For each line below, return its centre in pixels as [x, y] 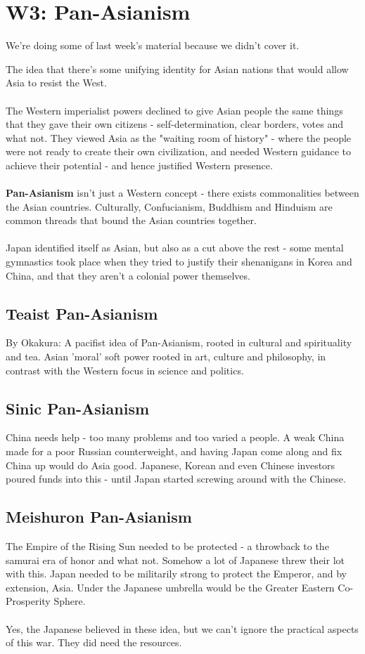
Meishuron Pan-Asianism [99, 517]
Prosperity [28, 601]
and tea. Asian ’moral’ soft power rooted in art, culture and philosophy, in [166, 357]
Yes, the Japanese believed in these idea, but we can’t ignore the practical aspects [182, 628]
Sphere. [70, 601]
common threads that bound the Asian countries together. [131, 220]
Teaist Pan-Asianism [82, 313]
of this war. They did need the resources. [94, 642]
